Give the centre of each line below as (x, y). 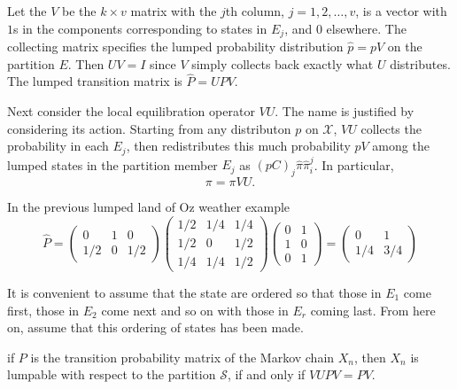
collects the (391, 128)
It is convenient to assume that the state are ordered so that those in (194, 292)
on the (405, 47)
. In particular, (354, 164)
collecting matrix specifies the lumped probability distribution (175, 47)
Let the (27, 11)
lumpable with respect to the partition (112, 374)
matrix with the (174, 11)
